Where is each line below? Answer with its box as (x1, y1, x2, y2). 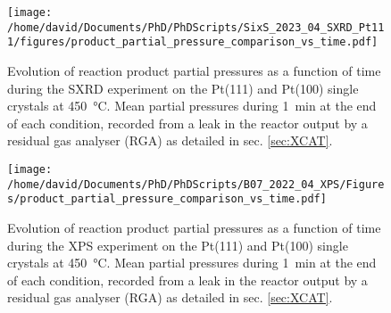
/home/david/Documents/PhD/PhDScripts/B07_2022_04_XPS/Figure (7, 177, 385, 191)
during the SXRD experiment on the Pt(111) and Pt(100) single (7, 78, 359, 97)
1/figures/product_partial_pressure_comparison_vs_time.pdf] (7, 36, 379, 49)
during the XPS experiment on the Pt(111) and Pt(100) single (7, 235, 348, 254)
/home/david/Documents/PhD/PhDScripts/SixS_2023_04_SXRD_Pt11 (7, 21, 385, 34)
